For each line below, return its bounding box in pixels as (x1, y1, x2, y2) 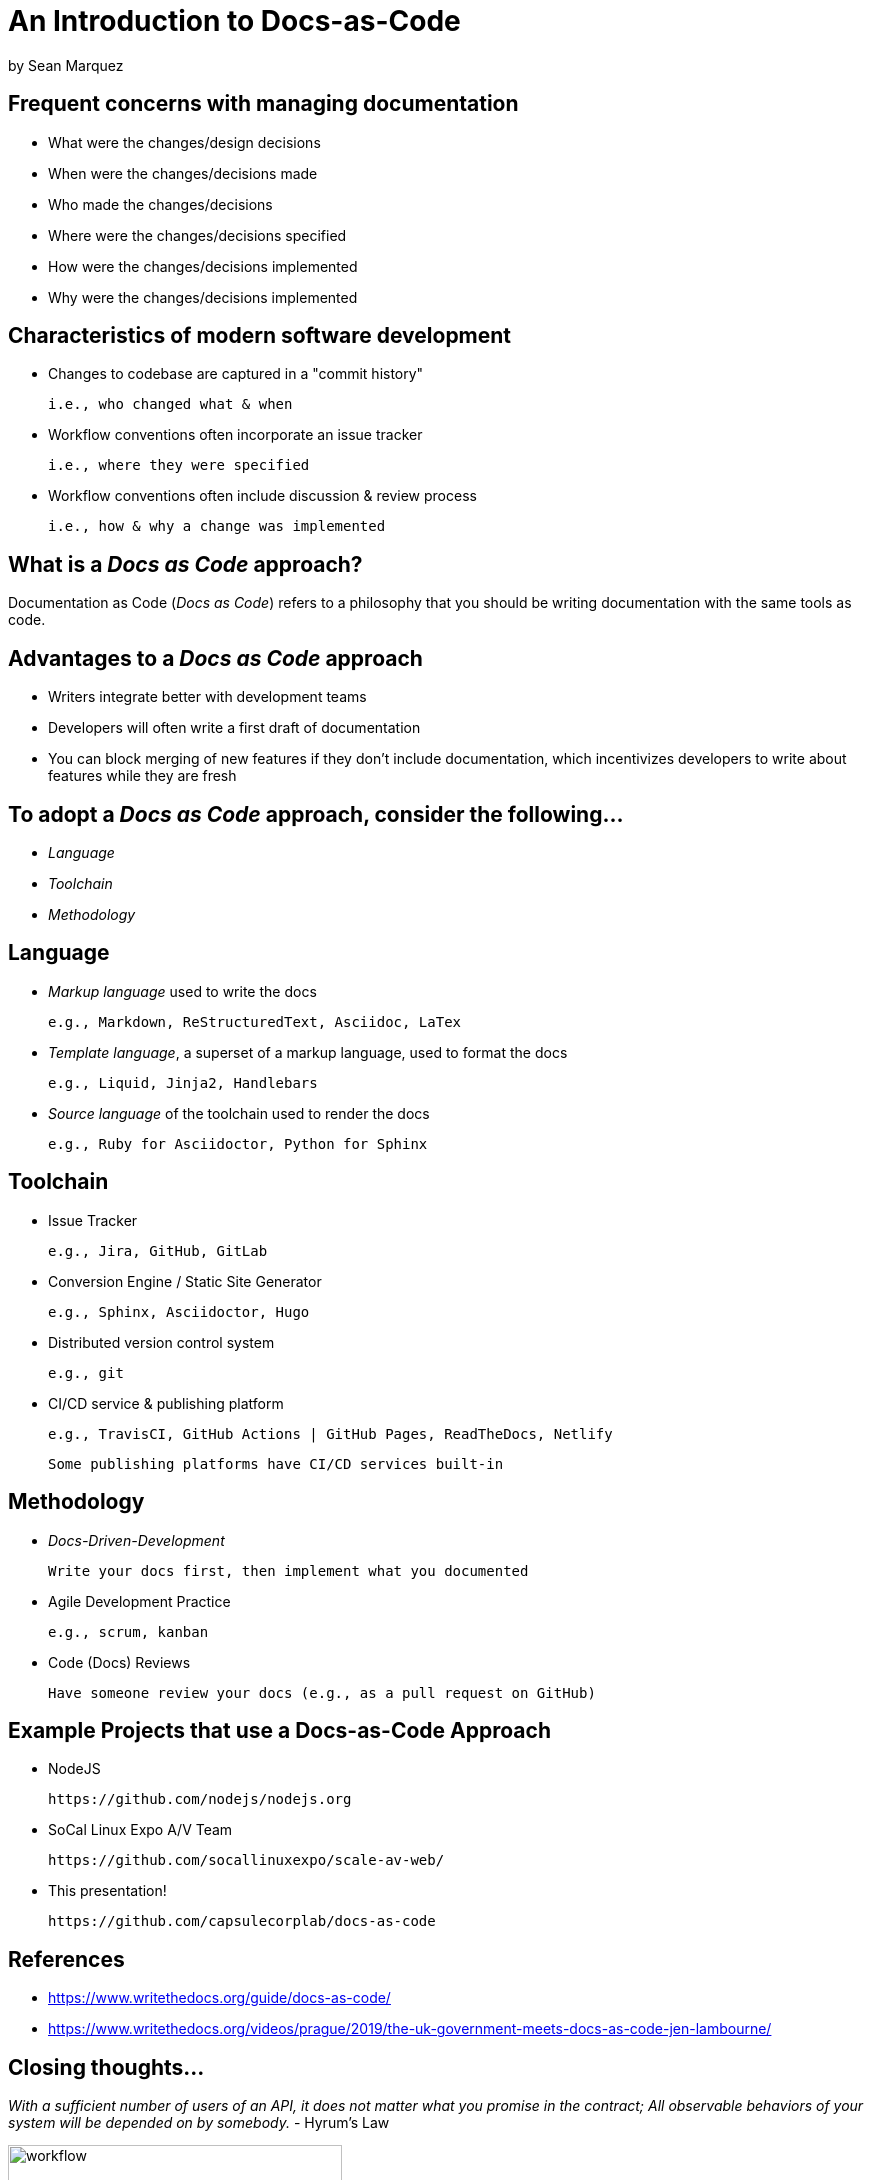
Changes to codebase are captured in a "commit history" (48, 365, 424, 383)
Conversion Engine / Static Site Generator (48, 1272, 322, 1290)
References (8, 1946, 125, 1972)
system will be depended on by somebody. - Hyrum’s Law (8, 2114, 390, 2132)
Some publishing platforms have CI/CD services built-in (48, 1455, 504, 1472)
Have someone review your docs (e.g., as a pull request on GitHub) (48, 1684, 596, 1701)
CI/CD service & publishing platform (48, 1394, 284, 1412)
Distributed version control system (48, 1333, 275, 1351)
